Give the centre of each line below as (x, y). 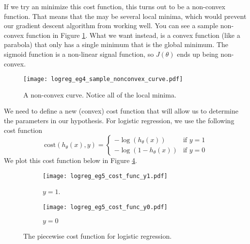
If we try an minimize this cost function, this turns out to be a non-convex (115, 6)
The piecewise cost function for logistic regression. (98, 236)
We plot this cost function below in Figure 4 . (70, 160)
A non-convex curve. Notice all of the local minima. (100, 94)
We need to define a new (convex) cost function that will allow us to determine (121, 111)
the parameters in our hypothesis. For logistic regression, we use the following (119, 120)
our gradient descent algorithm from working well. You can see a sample (111, 25)
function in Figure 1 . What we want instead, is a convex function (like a (133, 35)
